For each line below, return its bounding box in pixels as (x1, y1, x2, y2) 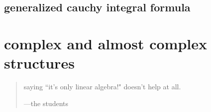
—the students (23, 98, 69, 108)
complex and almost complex (4, 33, 207, 53)
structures (4, 53, 75, 73)
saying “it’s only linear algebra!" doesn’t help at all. (23, 81, 181, 92)
